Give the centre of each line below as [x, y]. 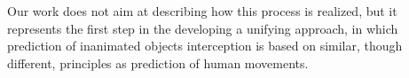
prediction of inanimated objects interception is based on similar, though [205, 46]
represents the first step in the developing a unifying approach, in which [203, 28]
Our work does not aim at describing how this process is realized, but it [202, 11]
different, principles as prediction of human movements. [158, 62]
